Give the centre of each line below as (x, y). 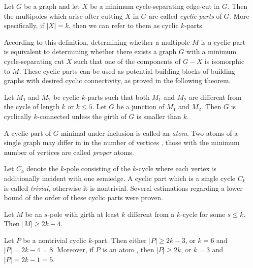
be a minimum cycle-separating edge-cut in (155, 6)
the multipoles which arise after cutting (63, 15)
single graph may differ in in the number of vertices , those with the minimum (122, 142)
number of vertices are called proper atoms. (69, 152)
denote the (42, 168)
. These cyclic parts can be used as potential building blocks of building (127, 71)
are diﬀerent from (215, 97)
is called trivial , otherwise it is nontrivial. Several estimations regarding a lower (123, 188)
